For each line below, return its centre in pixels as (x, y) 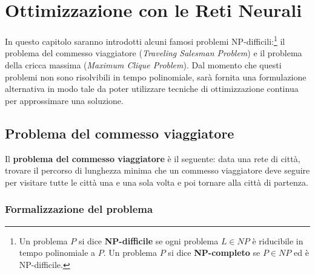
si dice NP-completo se (214, 253)
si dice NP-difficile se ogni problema (148, 240)
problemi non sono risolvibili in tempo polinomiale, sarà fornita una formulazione (156, 77)
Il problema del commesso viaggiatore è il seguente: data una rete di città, (153, 158)
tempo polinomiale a (57, 253)
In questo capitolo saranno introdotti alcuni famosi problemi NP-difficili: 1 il (145, 40)
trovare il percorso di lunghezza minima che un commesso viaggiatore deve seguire (157, 170)
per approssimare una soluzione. (64, 100)
